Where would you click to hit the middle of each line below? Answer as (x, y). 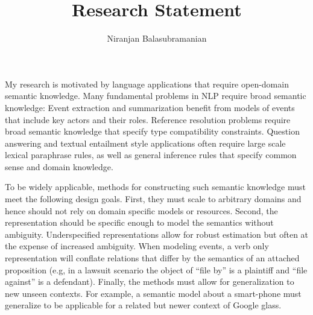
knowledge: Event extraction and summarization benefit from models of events (150, 107)
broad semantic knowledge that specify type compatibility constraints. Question (152, 131)
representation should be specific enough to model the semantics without (139, 222)
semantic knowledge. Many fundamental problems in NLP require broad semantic (156, 96)
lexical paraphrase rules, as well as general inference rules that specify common (151, 155)
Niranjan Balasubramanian (157, 38)
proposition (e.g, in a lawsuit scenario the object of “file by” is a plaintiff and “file (156, 269)
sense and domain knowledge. (59, 166)
